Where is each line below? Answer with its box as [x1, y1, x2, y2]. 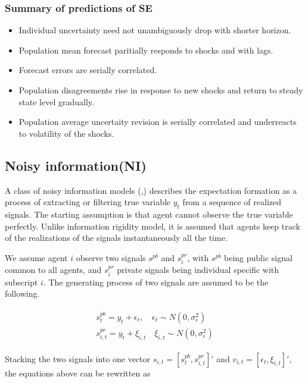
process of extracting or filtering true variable [5, 196, 171, 208]
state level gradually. [18, 95, 94, 108]
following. [5, 287, 40, 300]
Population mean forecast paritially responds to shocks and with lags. [18, 43, 273, 56]
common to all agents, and [5, 263, 102, 276]
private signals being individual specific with [117, 263, 279, 276]
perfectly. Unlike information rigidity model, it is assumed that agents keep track [5, 219, 300, 232]
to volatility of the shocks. [18, 127, 114, 139]
